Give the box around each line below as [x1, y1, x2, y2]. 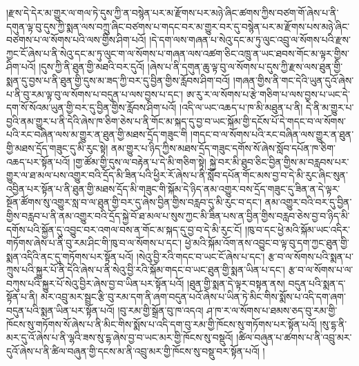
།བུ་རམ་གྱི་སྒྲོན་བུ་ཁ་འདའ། [117, 303, 204, 318]
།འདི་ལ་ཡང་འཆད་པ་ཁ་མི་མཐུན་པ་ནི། [179, 100, 303, 115]
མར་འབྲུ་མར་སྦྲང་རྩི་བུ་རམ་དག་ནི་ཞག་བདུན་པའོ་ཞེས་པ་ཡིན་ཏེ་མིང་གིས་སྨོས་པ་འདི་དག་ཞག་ [41, 289, 346, 304]
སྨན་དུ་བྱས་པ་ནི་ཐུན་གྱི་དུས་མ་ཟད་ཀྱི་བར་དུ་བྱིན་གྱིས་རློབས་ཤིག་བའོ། [6, 73, 231, 87]
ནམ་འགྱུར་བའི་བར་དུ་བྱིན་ [264, 195, 352, 209]
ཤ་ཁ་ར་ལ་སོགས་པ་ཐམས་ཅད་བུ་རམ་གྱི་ [206, 303, 338, 318]
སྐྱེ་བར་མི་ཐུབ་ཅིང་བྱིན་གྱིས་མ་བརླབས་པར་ [209, 154, 349, 168]
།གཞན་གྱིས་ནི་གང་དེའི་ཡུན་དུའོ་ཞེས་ [233, 73, 354, 87]
